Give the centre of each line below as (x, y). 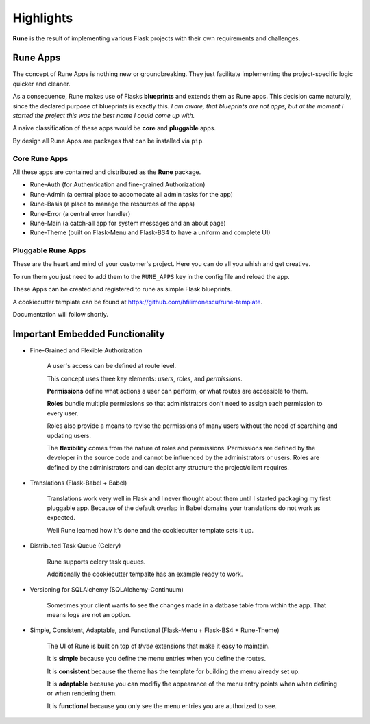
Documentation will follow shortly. (61, 314)
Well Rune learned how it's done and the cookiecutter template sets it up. (150, 530)
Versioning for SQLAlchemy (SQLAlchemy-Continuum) (107, 590)
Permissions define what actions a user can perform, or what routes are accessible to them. (177, 391)
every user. (63, 413)
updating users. (69, 435)
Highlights (43, 18)
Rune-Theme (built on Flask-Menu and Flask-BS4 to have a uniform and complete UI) (150, 232)
